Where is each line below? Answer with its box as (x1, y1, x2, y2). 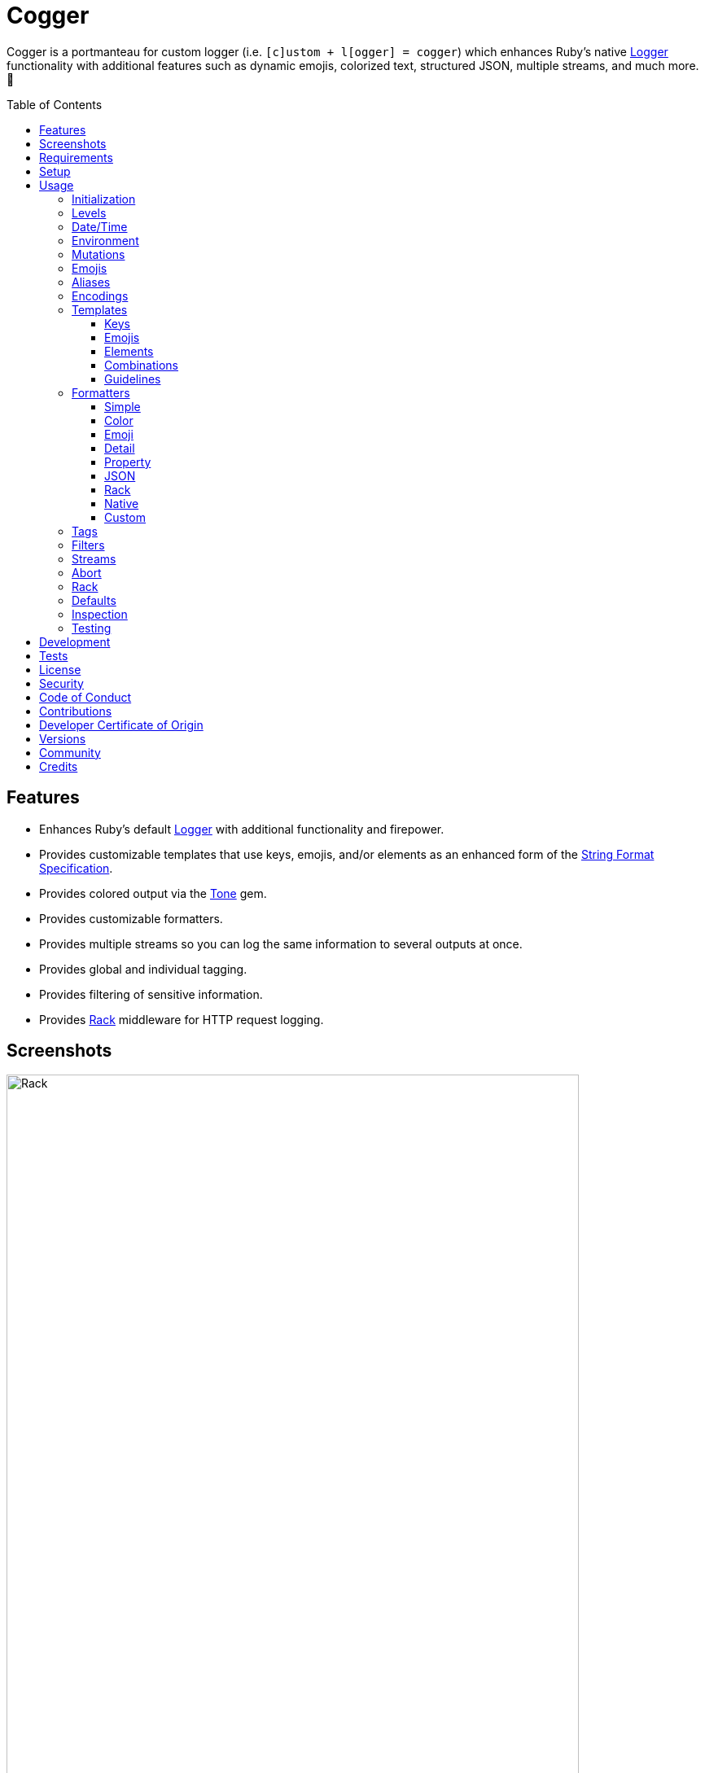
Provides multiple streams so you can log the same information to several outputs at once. (39, 936, 523, 951)
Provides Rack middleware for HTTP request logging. (39, 1012, 324, 1027)
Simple (104, 399, 141, 414)
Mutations (72, 247, 125, 261)
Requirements (39, 150, 113, 164)
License (39, 662, 81, 676)
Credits (39, 759, 78, 773)
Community (39, 745, 101, 760)
